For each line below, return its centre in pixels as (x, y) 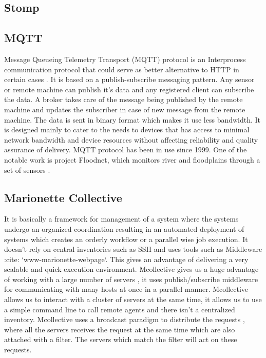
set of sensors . (27, 170)
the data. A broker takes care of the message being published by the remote (123, 99)
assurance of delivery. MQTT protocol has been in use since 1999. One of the (126, 150)
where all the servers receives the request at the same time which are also (120, 329)
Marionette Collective (63, 197)
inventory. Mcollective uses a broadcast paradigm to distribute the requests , (125, 319)
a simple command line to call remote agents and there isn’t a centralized (120, 309)
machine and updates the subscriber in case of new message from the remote (125, 109)
